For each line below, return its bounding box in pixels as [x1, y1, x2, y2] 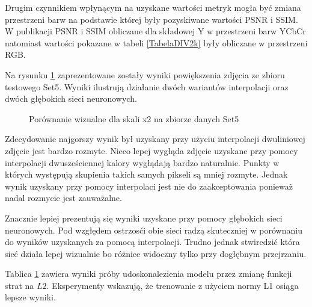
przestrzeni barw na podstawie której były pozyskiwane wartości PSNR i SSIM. [5, 13, 298, 25]
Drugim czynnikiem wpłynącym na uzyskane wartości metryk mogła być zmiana [5, 1, 301, 13]
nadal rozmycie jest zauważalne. [5, 191, 122, 204]
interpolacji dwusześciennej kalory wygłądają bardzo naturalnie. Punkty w [5, 156, 280, 169]
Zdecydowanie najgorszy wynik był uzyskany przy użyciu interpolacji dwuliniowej [5, 132, 305, 145]
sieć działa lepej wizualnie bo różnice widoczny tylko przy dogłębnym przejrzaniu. [5, 247, 307, 259]
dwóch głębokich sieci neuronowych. [5, 92, 137, 105]
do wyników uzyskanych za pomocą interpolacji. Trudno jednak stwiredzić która [5, 235, 300, 248]
